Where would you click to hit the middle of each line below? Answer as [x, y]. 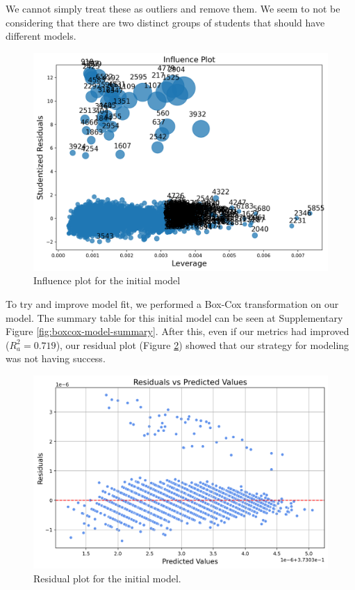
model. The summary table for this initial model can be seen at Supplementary [174, 317]
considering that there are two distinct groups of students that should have [165, 22]
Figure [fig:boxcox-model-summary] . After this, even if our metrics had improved [177, 331]
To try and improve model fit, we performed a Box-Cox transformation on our [172, 304]
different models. [41, 36]
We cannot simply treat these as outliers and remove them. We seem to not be [173, 8]
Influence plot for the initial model [107, 280]
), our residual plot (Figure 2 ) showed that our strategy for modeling [203, 344]
